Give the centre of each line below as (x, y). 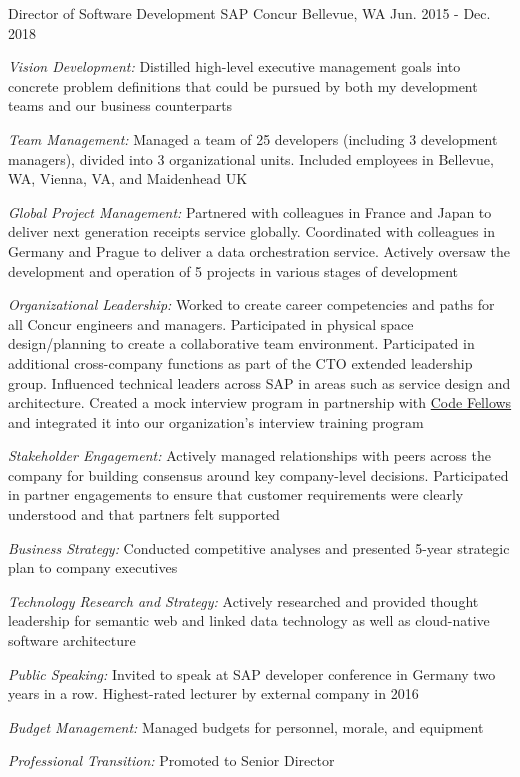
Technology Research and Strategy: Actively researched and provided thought (243, 600)
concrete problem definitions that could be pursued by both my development (243, 85)
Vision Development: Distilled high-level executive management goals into (234, 66)
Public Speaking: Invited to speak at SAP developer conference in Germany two (252, 673)
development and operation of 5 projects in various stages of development (233, 270)
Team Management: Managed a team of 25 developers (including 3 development (253, 138)
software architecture (72, 640)
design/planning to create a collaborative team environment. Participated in (241, 343)
